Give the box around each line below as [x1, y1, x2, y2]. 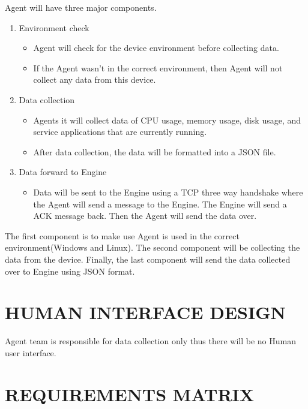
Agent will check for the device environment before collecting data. [33, 41, 279, 54]
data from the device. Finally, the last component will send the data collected [5, 252, 291, 265]
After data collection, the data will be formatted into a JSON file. [33, 145, 276, 158]
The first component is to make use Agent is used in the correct [5, 229, 240, 242]
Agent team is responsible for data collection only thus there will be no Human [5, 335, 296, 347]
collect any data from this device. [33, 73, 156, 86]
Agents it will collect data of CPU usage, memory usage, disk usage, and [33, 113, 301, 126]
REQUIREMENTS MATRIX [5, 381, 255, 406]
